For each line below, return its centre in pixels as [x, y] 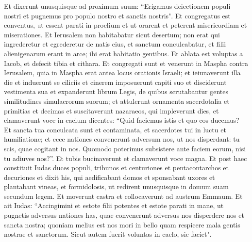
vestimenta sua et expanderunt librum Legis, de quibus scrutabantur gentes [116, 91]
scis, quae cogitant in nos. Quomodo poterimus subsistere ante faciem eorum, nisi [125, 148]
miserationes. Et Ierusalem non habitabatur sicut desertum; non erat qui [112, 34]
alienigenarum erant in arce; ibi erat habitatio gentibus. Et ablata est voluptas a [124, 53]
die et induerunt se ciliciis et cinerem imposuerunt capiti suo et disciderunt [115, 82]
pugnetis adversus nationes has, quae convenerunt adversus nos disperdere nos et [124, 215]
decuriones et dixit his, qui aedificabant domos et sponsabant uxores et [109, 177]
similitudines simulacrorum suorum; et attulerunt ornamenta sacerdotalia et [117, 101]
